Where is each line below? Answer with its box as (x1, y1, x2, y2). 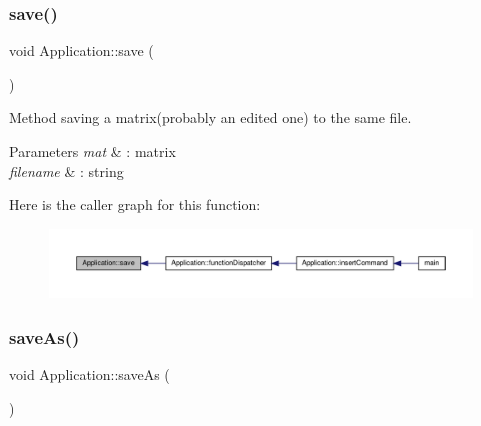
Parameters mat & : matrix (9, 141, 176, 161)
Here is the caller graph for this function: (9, 194, 261, 215)
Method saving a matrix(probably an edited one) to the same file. (9, 107, 412, 128)
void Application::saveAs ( (9, 364, 170, 385)
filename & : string (9, 160, 124, 181)
